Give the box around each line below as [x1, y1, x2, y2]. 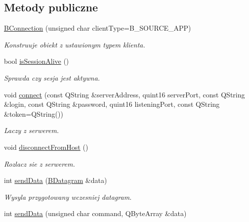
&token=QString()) [4, 108, 63, 119]
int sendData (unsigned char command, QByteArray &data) [4, 208, 187, 219]
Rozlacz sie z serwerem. [4, 158, 75, 169]
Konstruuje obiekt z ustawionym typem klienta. [4, 39, 145, 49]
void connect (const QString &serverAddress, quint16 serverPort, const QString [4, 89, 245, 99]
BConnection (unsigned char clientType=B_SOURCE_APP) [4, 23, 191, 33]
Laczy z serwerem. [4, 125, 59, 135]
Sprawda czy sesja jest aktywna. [4, 72, 100, 83]
